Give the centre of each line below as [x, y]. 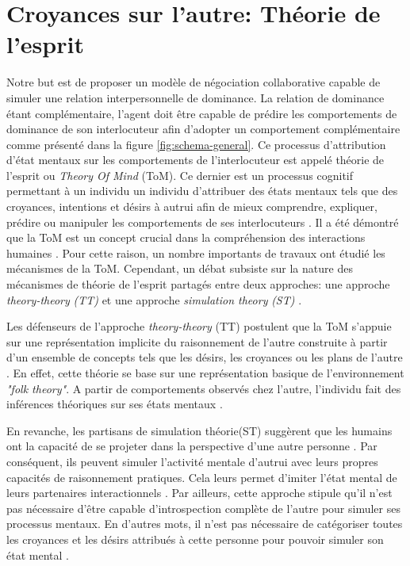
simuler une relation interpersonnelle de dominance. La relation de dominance [195, 97]
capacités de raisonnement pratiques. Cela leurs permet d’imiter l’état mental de [202, 477]
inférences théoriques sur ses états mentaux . [115, 404]
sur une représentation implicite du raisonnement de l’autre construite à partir [197, 341]
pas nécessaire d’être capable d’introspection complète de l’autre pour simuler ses [203, 508]
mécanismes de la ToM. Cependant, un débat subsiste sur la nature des [180, 268]
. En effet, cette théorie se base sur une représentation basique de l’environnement [205, 373]
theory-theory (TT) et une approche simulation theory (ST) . [154, 299]
